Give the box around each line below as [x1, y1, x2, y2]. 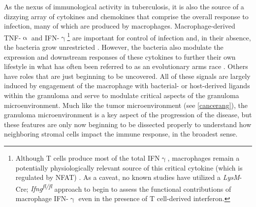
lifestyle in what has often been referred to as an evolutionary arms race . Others [4, 61, 248, 71]
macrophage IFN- [15, 193, 68, 203]
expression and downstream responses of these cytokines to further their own [4, 51, 236, 62]
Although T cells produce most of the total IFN [15, 152, 160, 163]
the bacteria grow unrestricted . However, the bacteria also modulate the [4, 42, 224, 52]
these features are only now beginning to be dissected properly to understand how [4, 119, 252, 129]
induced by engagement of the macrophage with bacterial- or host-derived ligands [4, 80, 250, 91]
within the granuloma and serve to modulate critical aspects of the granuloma [4, 90, 239, 100]
